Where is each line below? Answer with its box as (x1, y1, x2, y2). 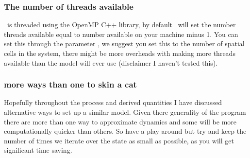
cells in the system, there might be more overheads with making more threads (4, 48, 235, 58)
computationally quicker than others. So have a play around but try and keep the (4, 126, 247, 136)
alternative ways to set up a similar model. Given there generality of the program (4, 107, 246, 117)
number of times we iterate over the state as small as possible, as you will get (4, 135, 234, 145)
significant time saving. (4, 145, 72, 155)
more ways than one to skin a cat (4, 78, 137, 90)
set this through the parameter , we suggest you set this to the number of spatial (4, 38, 245, 49)
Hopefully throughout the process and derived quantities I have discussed (4, 97, 222, 107)
